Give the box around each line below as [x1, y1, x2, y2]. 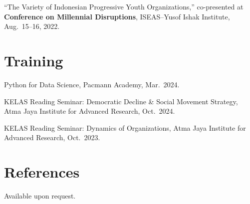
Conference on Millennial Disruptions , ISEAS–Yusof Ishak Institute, [4, 11, 230, 21]
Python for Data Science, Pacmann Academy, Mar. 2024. [4, 79, 180, 89]
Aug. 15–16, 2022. [4, 21, 60, 31]
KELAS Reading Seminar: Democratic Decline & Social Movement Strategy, [4, 96, 238, 106]
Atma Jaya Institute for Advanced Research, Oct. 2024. [4, 106, 175, 116]
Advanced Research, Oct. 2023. [4, 132, 100, 143]
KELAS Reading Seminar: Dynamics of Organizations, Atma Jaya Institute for [4, 122, 246, 133]
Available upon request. [4, 191, 76, 201]
